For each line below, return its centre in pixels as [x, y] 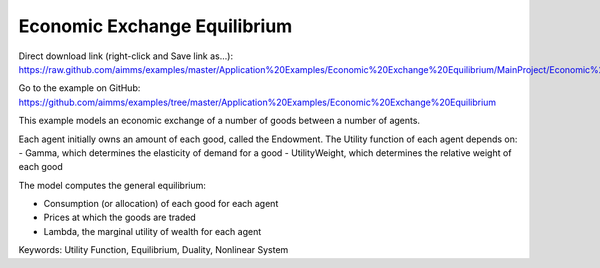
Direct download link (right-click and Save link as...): [126, 56]
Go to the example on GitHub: [79, 88]
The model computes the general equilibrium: [112, 185]
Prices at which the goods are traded [120, 217]
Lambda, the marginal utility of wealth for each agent [152, 231]
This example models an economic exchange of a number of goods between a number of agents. [219, 121]
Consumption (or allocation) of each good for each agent [161, 204]
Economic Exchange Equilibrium [155, 26]
